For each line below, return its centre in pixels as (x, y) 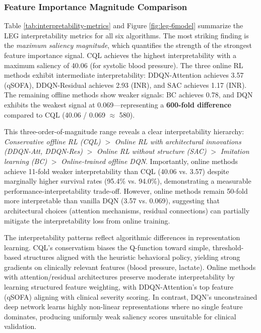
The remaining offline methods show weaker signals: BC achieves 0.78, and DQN (128, 95)
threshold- (228, 247)
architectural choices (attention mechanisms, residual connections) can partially (127, 210)
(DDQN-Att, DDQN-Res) (43, 151)
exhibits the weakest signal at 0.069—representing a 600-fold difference (118, 104)
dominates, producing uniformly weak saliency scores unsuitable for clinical (120, 316)
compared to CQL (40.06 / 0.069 (55, 114)
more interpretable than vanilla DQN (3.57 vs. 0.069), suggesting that (112, 201)
